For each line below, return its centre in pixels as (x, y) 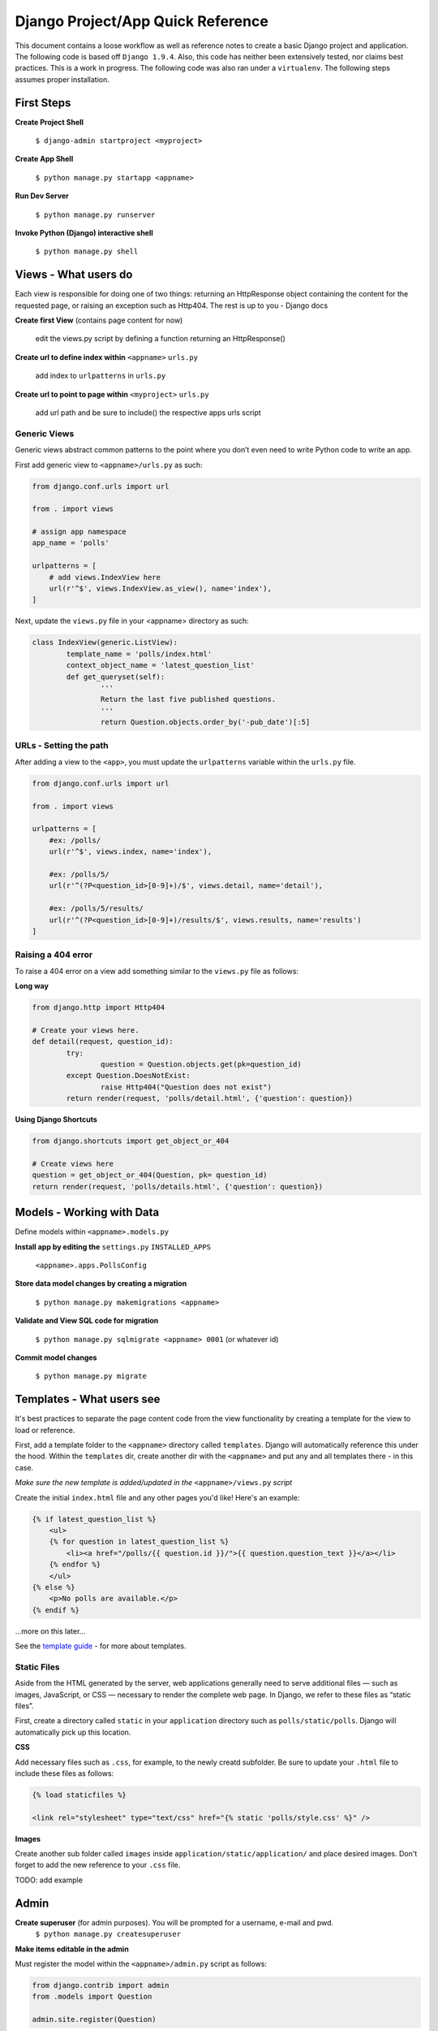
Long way (32, 986)
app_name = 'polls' (71, 543)
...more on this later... (50, 1631)
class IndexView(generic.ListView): (105, 643)
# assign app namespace (79, 532)
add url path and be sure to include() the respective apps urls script (148, 413)
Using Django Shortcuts (56, 1119)
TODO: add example (49, 1880)
